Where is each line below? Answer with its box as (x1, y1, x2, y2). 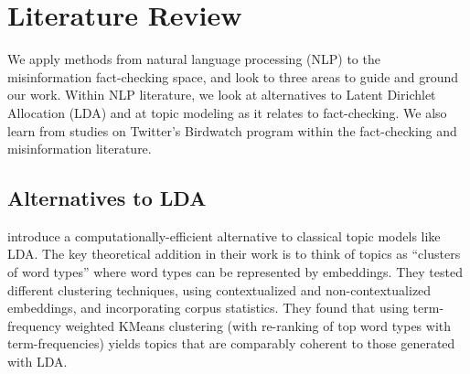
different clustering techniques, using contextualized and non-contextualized (7, 280, 432, 299)
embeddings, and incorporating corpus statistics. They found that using (7, 298, 409, 317)
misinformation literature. (7, 139, 152, 158)
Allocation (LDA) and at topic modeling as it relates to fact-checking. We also (7, 102, 447, 122)
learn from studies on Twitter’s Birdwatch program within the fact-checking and (7, 121, 457, 140)
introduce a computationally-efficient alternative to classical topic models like (7, 226, 441, 245)
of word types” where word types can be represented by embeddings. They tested (7, 262, 463, 282)
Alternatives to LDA (7, 184, 207, 212)
